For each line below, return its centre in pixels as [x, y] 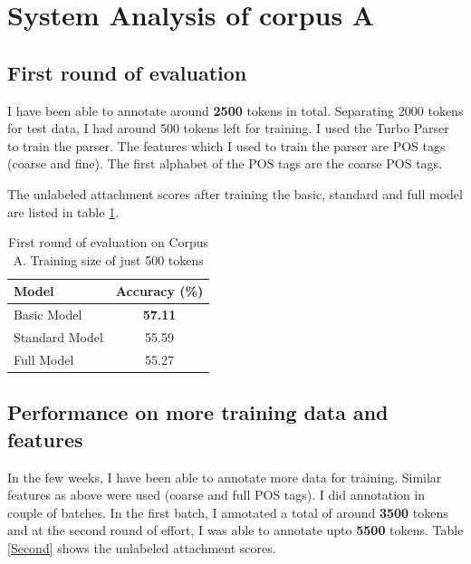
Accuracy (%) [159, 291]
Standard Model [58, 337]
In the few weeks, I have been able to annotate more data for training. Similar [225, 477]
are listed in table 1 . [63, 211]
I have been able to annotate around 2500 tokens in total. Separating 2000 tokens [235, 110]
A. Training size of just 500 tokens [108, 259]
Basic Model [48, 315]
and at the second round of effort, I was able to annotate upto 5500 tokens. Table [235, 530]
